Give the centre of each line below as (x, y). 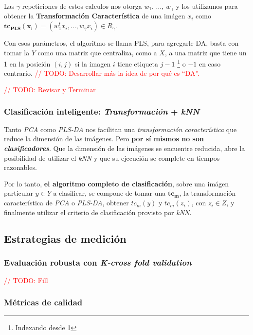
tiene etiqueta (138, 63)
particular (18, 193)
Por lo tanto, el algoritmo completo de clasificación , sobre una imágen (117, 183)
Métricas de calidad (43, 302)
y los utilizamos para (207, 6)
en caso (210, 63)
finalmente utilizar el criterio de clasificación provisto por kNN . (98, 212)
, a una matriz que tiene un (206, 52)
